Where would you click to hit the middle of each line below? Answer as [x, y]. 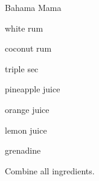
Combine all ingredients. [50, 170]
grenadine [23, 150]
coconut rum [28, 48]
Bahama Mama [33, 7]
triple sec [22, 68]
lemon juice [26, 130]
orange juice [27, 109]
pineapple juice [33, 89]
